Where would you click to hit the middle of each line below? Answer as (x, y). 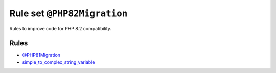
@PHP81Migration (41, 55)
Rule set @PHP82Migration (68, 13)
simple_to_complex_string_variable (59, 62)
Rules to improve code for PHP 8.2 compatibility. (61, 28)
